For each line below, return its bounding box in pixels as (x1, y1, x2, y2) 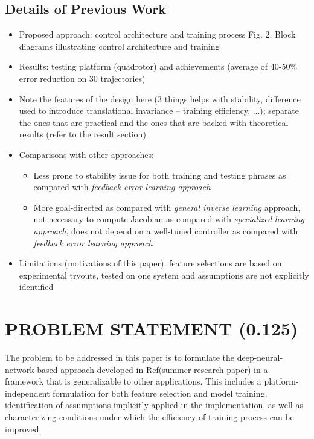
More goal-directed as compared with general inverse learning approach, (33, 200, 301, 213)
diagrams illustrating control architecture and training (19, 39, 220, 52)
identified (19, 280, 54, 293)
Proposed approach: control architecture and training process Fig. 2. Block (19, 28, 296, 41)
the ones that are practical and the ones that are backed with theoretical (19, 116, 289, 128)
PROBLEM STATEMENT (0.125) (5, 316, 298, 341)
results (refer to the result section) (19, 128, 146, 140)
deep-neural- (237, 351, 283, 364)
